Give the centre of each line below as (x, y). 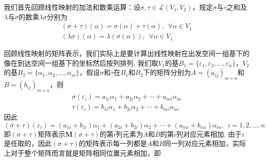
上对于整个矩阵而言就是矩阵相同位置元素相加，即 (82, 152)
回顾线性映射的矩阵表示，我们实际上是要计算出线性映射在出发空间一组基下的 (127, 53)
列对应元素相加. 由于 (209, 134)
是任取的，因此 (28, 143)
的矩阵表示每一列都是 (113, 143)
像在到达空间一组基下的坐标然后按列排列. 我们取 (81, 63)
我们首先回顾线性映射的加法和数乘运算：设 (72, 7)
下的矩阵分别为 (167, 72)
